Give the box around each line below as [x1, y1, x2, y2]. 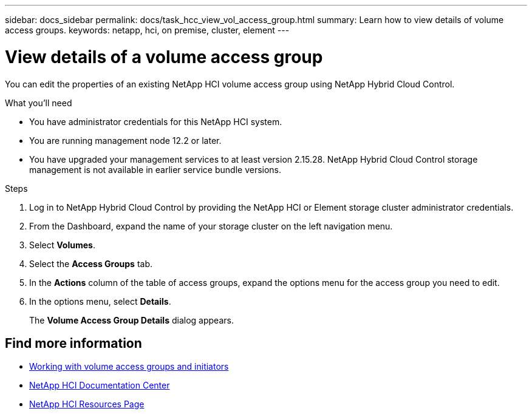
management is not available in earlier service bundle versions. [29, 164, 282, 175]
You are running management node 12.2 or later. [29, 135, 222, 146]
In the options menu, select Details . [29, 296, 171, 307]
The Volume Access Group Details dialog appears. [29, 314, 234, 325]
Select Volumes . [29, 239, 95, 250]
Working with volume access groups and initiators [29, 361, 229, 372]
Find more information [5, 335, 142, 351]
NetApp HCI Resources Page [29, 399, 145, 410]
